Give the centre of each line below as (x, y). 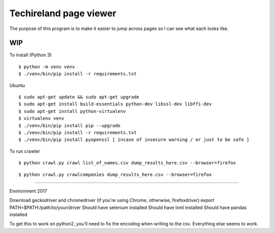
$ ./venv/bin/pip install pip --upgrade (70, 125)
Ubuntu (17, 85)
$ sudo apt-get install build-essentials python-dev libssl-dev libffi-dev (115, 104)
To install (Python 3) (31, 55)
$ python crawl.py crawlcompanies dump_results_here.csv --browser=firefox (115, 174)
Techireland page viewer (63, 13)
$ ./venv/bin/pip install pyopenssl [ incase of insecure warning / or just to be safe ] (134, 140)
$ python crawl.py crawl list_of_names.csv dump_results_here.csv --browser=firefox (127, 163)
